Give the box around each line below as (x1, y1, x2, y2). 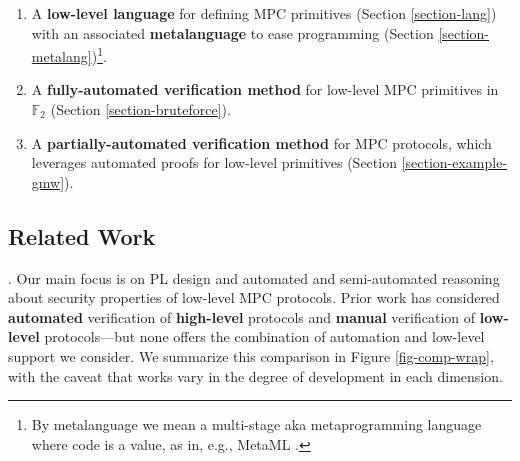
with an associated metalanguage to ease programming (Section (31, 22, 434, 43)
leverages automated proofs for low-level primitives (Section (31, 152, 397, 173)
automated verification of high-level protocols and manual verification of (8, 306, 476, 327)
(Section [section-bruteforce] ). (50, 99, 231, 120)
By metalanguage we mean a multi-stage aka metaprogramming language (31, 414, 482, 435)
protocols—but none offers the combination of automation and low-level (44, 326, 485, 347)
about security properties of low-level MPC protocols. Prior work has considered (8, 287, 500, 308)
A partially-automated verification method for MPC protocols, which (31, 132, 492, 153)
